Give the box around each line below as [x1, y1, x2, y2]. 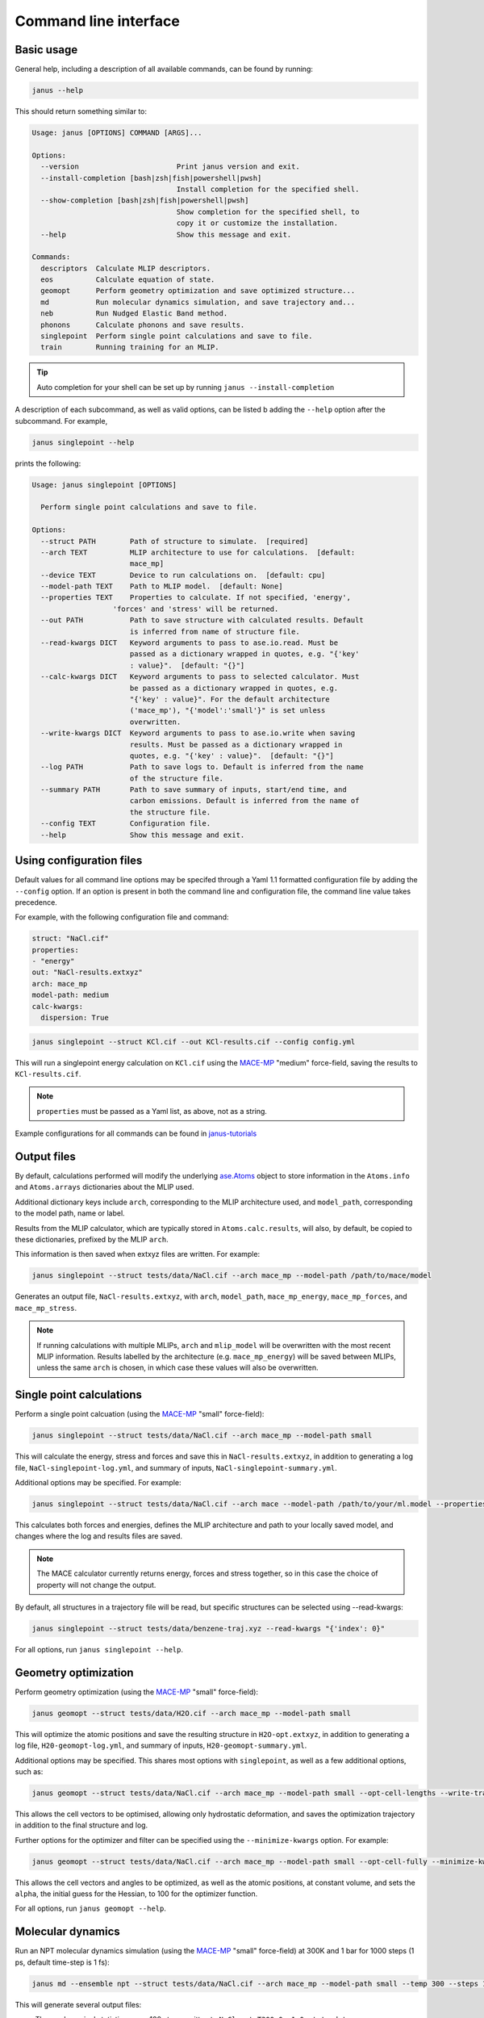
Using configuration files [15, 854, 143, 868]
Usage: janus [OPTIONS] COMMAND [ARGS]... [31, 128, 202, 137]
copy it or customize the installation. [176, 219, 339, 228]
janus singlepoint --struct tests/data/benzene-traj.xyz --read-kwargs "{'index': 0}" [31, 1623, 386, 1633]
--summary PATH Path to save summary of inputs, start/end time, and [40, 785, 347, 794]
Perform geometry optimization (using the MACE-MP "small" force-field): [15, 1687, 258, 1697]
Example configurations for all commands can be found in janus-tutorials [15, 1128, 257, 1138]
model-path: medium [31, 990, 109, 1000]
